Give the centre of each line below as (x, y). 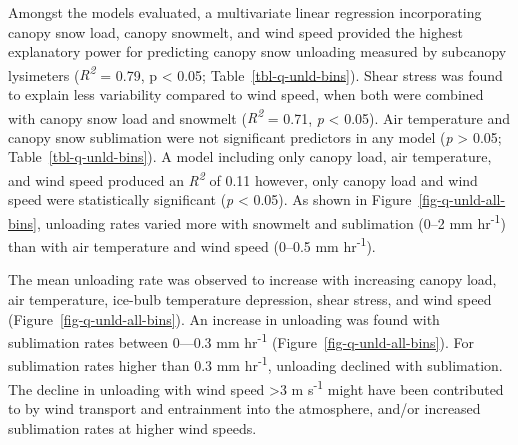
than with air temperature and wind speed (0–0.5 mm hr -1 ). (192, 244)
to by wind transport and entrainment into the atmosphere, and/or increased (244, 407)
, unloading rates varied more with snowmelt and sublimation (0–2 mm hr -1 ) (271, 221)
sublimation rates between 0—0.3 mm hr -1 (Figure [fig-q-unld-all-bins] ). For (241, 340)
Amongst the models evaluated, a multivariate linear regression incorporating (245, 12)
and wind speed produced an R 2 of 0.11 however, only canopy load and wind (243, 178)
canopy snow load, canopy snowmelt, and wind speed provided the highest (235, 31)
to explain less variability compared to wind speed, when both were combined (246, 94)
